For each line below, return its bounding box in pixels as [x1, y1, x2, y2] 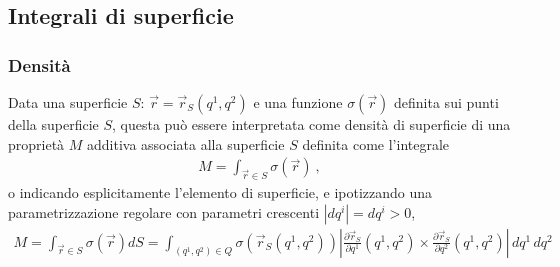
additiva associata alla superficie [87, 133, 285, 154]
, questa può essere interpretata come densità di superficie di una [112, 114, 511, 134]
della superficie [8, 114, 99, 134]
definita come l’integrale [302, 133, 450, 154]
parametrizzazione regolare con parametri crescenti [8, 201, 320, 222]
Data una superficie [8, 92, 128, 112]
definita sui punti [394, 92, 499, 112]
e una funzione [253, 92, 343, 112]
